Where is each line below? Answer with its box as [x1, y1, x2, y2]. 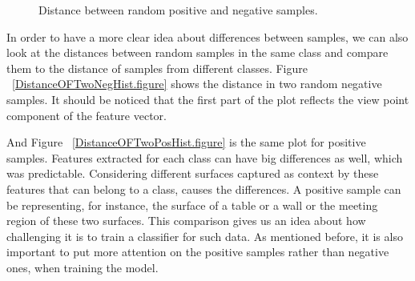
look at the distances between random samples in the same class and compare [6, 44, 389, 61]
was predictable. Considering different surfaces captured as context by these [6, 165, 379, 182]
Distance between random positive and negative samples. [38, 2, 318, 18]
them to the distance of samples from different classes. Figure [6, 59, 308, 76]
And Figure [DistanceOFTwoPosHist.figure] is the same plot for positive [6, 134, 366, 151]
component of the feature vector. [6, 106, 167, 123]
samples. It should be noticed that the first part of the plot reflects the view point [6, 90, 409, 107]
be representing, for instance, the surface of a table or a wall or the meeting [6, 196, 378, 213]
